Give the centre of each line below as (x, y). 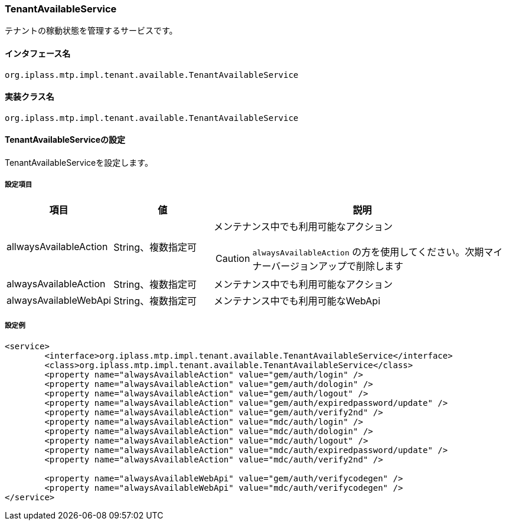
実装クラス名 (30, 97)
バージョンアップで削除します (337, 266)
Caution (233, 258)
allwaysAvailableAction (57, 246)
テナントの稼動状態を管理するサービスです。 (91, 31)
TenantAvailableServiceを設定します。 (79, 163)
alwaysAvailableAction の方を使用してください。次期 (368, 252)
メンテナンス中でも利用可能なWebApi (297, 301)
